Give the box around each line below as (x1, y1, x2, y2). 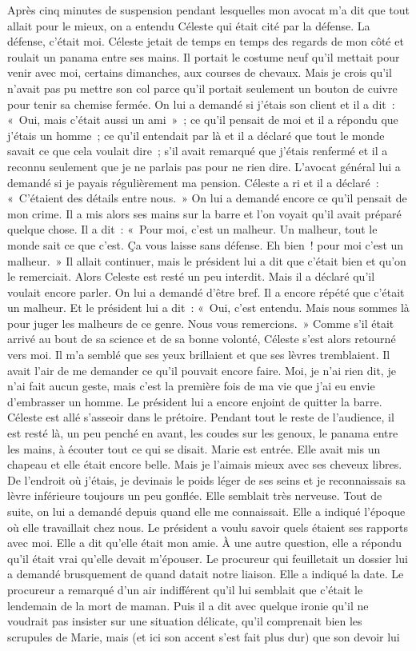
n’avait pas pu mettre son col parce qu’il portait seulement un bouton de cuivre (7, 79, 398, 96)
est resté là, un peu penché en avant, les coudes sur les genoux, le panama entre (7, 425, 398, 441)
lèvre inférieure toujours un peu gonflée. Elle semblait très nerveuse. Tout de (7, 487, 382, 504)
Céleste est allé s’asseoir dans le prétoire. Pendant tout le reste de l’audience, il (7, 409, 394, 425)
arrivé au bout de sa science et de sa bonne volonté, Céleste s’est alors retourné (7, 330, 396, 347)
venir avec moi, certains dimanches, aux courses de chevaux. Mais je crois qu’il (7, 64, 392, 81)
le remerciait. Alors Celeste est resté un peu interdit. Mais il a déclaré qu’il (7, 268, 375, 285)
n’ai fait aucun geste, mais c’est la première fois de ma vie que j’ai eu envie (7, 377, 375, 394)
